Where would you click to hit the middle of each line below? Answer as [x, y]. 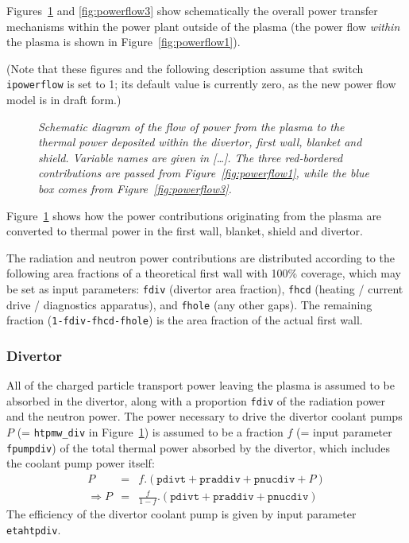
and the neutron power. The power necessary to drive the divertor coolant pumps [204, 416]
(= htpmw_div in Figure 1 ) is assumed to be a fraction [150, 432]
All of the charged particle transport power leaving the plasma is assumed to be [201, 385]
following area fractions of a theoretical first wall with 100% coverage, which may [204, 273]
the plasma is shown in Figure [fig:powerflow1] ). [123, 42]
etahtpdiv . [34, 529]
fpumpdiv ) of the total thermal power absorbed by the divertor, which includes [199, 447]
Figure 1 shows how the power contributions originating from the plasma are [194, 215]
